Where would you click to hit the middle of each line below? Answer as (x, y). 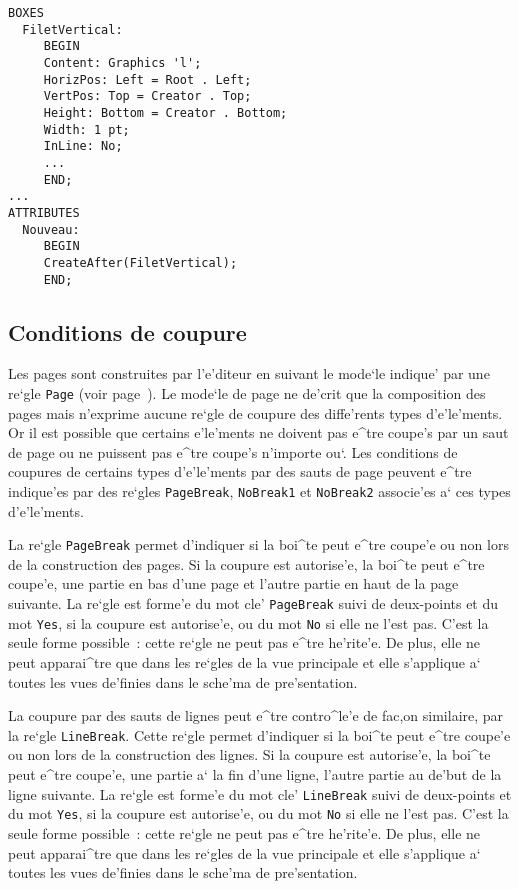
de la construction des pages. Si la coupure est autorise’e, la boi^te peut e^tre (246, 563)
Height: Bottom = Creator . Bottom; (165, 112)
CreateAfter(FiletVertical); (140, 262)
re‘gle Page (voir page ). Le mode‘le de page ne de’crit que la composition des (247, 392)
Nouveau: (51, 229)
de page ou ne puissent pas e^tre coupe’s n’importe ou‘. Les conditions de (233, 451)
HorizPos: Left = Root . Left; (147, 79)
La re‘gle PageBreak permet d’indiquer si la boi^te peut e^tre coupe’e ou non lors (258, 544)
